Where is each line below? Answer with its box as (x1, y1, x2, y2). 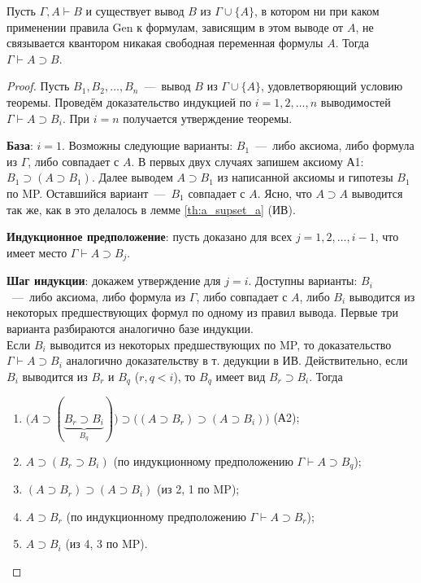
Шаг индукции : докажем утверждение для (7, 272, 221, 289)
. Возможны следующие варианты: (61, 137, 233, 154)
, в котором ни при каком (254, 2, 380, 19)
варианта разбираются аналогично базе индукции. (7, 319, 254, 336)
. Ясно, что (257, 184, 312, 201)
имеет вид (215, 367, 266, 384)
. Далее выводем (91, 169, 173, 186)
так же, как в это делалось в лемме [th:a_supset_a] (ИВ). (7, 200, 296, 217)
